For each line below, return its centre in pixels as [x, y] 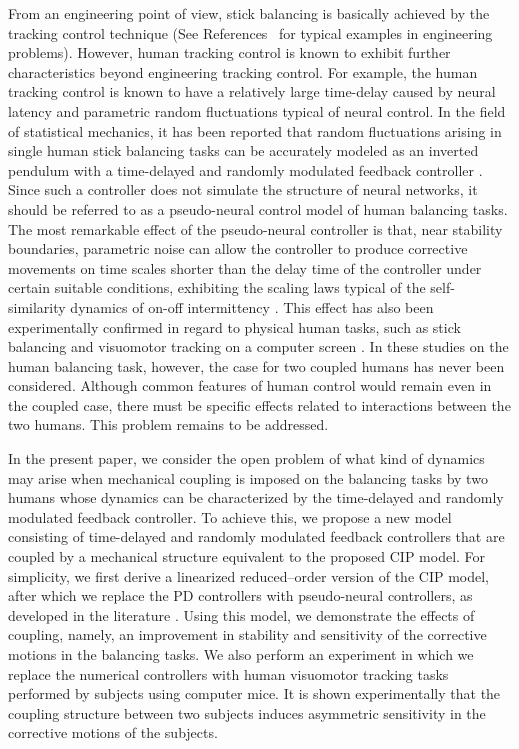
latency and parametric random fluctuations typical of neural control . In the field [257, 110]
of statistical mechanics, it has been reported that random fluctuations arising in [255, 130]
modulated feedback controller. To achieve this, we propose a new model [230, 516]
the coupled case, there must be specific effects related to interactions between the [259, 404]
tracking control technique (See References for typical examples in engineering [250, 32]
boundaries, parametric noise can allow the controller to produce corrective [238, 248]
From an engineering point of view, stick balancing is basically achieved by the [249, 13]
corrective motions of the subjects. [113, 732]
